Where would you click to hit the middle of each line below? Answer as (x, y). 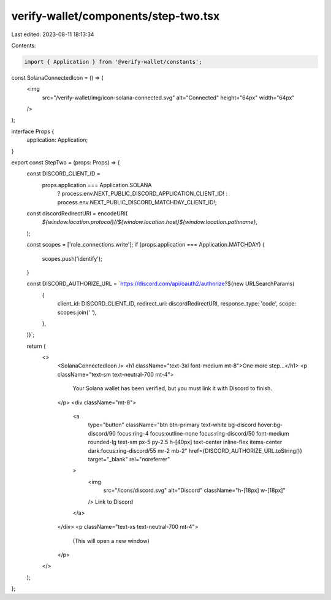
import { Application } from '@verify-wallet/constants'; (113, 62)
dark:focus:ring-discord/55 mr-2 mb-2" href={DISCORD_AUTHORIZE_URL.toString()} (195, 450)
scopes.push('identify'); (72, 258)
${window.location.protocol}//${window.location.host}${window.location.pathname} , (150, 222)
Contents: (24, 45)
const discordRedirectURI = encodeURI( (77, 213)
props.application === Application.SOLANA (97, 185)
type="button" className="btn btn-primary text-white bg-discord (172, 425)
